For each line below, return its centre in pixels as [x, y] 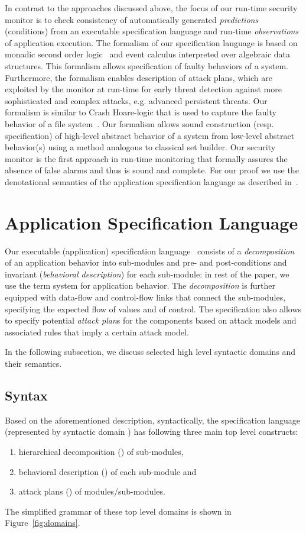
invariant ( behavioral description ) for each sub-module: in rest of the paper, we [147, 274]
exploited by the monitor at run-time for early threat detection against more [143, 89]
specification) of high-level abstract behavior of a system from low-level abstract [150, 135]
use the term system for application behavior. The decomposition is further [140, 285]
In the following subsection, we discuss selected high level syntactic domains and [150, 352]
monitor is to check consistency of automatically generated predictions [132, 19]
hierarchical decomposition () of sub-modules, [101, 451]
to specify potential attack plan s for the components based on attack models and [151, 320]
